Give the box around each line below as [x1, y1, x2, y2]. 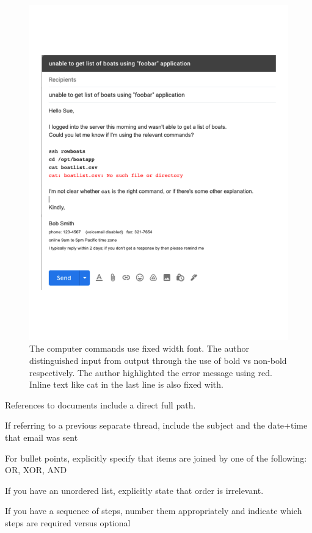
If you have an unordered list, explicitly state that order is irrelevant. [5, 484, 264, 496]
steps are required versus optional [5, 517, 131, 529]
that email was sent [5, 431, 78, 444]
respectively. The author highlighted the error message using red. [29, 366, 272, 379]
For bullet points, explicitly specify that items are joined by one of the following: [5, 451, 307, 464]
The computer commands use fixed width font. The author [29, 342, 249, 355]
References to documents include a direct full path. [5, 398, 196, 411]
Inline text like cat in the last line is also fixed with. [29, 378, 223, 391]
